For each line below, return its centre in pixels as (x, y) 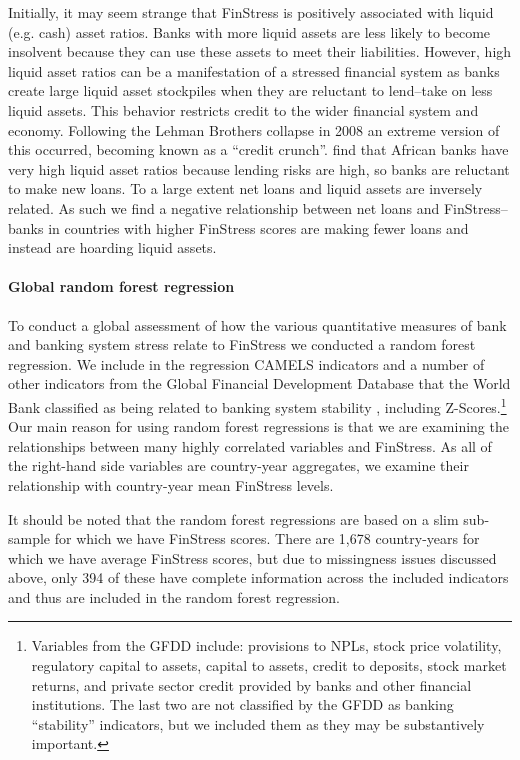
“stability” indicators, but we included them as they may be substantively (258, 723)
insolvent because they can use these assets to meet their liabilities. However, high (260, 51)
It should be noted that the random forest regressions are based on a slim (233, 518)
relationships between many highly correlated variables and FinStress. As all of (250, 445)
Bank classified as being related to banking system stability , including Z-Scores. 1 (257, 405)
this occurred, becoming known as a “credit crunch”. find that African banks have (258, 149)
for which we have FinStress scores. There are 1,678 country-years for (267, 538)
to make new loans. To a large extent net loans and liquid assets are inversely (245, 188)
